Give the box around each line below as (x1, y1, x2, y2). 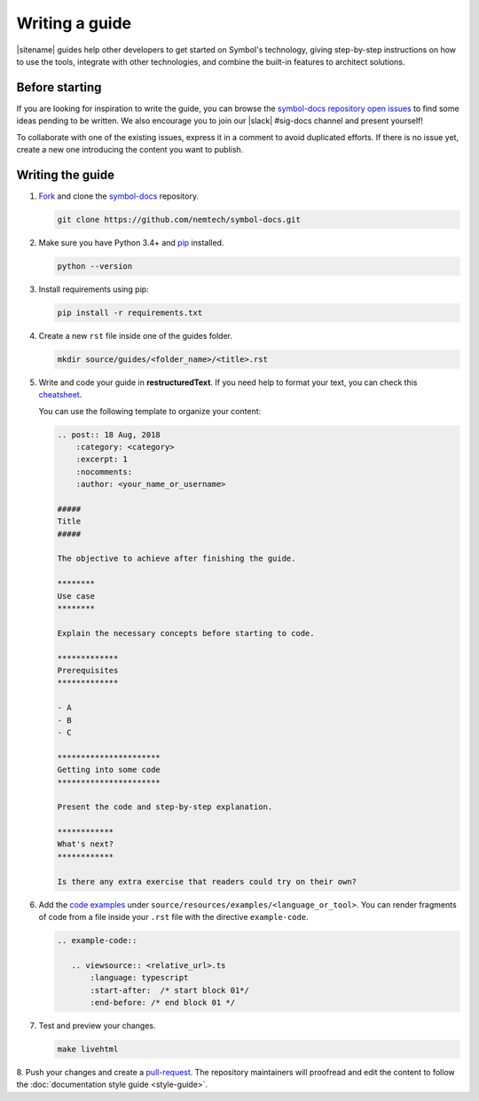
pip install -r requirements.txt (57, 307, 203, 318)
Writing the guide (16, 167, 115, 182)
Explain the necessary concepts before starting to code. (57, 628, 315, 638)
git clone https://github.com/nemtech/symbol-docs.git (57, 214, 301, 224)
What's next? (57, 839, 114, 849)
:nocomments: (75, 467, 133, 476)
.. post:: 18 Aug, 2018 (57, 429, 161, 439)
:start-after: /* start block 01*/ (90, 985, 250, 995)
